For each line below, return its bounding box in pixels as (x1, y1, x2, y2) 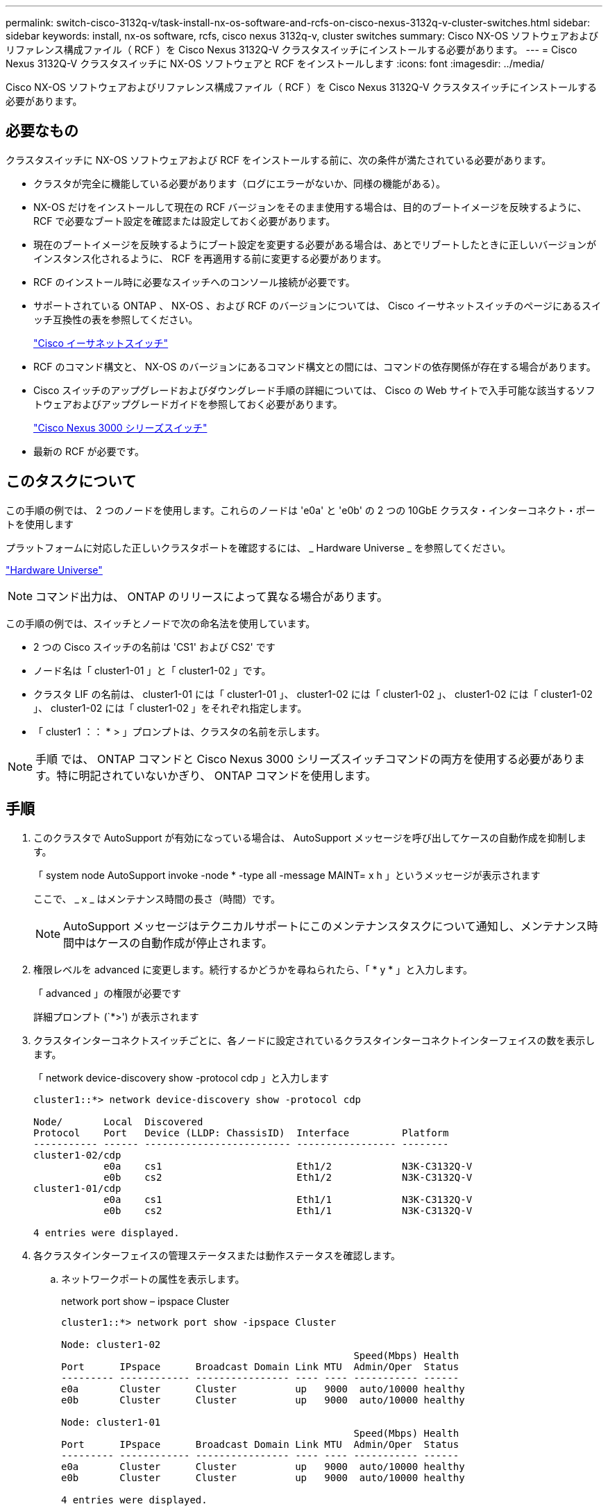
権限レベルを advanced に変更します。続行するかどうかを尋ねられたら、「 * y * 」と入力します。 (33, 963, 473, 975)
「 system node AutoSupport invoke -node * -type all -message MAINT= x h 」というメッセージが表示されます (33, 869, 541, 881)
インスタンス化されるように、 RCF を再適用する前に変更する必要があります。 (33, 252, 387, 264)
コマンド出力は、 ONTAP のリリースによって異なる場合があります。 (35, 589, 388, 604)
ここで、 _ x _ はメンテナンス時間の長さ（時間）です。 (33, 892, 280, 905)
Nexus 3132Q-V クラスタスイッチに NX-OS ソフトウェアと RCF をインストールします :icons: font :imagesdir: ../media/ (6, 58, 544, 69)
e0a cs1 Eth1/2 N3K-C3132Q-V (103, 1160, 473, 1172)
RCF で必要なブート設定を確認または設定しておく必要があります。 (33, 214, 336, 227)
